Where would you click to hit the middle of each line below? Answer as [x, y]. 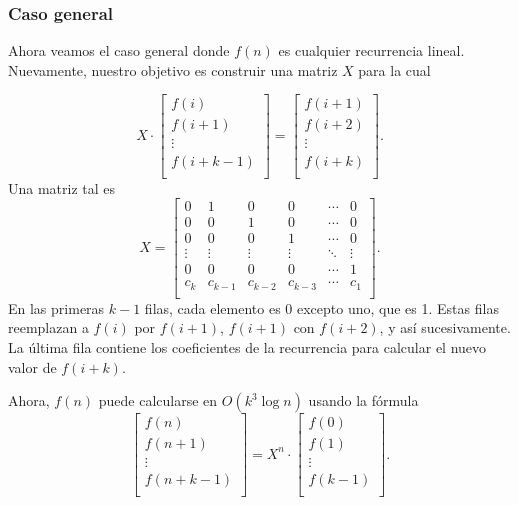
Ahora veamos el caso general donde [119, 50]
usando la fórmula [363, 400]
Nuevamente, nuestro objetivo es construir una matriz [173, 69]
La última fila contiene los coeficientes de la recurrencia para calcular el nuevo [247, 347]
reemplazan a [48, 327]
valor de [32, 366]
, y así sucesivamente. [445, 327]
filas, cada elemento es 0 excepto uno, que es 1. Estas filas [321, 307]
